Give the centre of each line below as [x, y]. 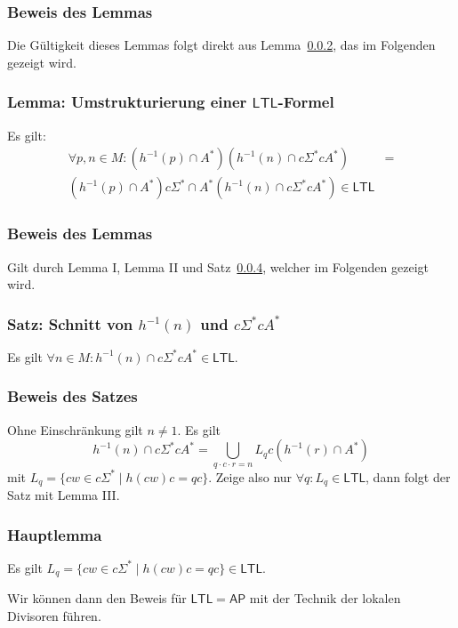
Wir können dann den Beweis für [97, 598]
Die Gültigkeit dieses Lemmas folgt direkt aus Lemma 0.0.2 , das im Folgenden [221, 45]
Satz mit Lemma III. [64, 495]
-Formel [306, 102]
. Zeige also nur [250, 476]
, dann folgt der [408, 476]
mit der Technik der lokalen [325, 598]
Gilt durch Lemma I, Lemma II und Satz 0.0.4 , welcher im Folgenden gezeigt [218, 266]
